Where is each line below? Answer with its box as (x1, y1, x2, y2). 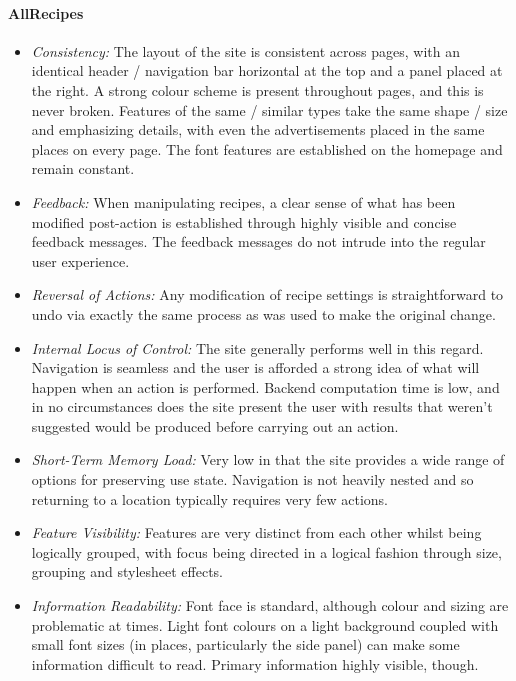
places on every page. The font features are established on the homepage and (31, 138, 503, 159)
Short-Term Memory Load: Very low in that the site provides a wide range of (31, 449, 505, 470)
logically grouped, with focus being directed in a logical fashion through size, (31, 541, 502, 562)
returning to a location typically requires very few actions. (31, 488, 388, 509)
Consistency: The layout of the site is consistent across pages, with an (31, 40, 461, 61)
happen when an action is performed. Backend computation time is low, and (31, 376, 500, 397)
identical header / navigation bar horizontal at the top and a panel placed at (31, 60, 503, 81)
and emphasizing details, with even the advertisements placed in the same (31, 119, 485, 140)
